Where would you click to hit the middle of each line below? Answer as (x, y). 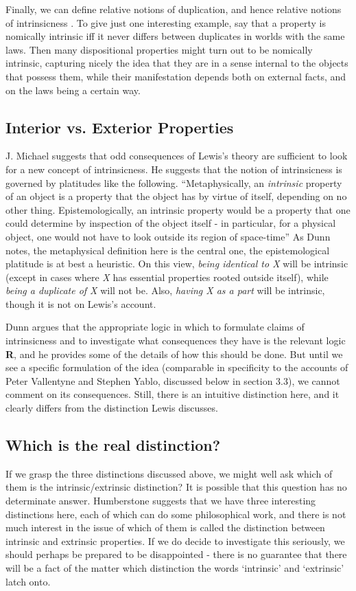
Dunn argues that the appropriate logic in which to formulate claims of (155, 327)
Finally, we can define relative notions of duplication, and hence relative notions (174, 9)
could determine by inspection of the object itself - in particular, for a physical (171, 223)
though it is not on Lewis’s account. (81, 303)
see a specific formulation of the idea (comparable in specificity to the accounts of (177, 367)
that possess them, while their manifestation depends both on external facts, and (176, 76)
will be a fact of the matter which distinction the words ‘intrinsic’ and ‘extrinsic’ (175, 568)
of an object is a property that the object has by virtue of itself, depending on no (176, 196)
